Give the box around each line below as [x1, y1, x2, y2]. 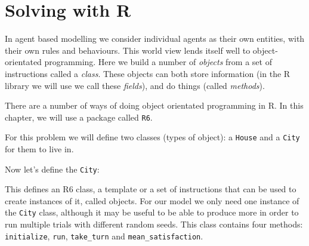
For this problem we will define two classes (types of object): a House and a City [5, 131, 300, 143]
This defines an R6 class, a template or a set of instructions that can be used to [5, 183, 296, 195]
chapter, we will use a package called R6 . [5, 110, 153, 123]
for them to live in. [5, 143, 74, 155]
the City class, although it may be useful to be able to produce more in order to [5, 206, 299, 219]
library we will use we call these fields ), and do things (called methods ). [5, 79, 265, 91]
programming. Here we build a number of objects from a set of [44, 56, 272, 68]
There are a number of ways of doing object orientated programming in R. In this [5, 99, 304, 112]
